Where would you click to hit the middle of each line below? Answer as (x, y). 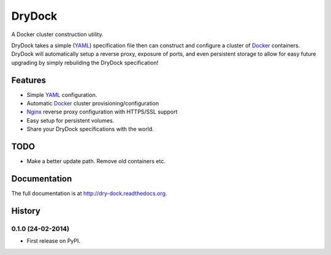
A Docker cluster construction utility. (57, 34)
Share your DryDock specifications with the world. (90, 129)
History (26, 211)
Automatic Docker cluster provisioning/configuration (93, 104)
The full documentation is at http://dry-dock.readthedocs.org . (89, 193)
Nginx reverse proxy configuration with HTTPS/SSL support (102, 112)
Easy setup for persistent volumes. (70, 120)
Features (29, 80)
